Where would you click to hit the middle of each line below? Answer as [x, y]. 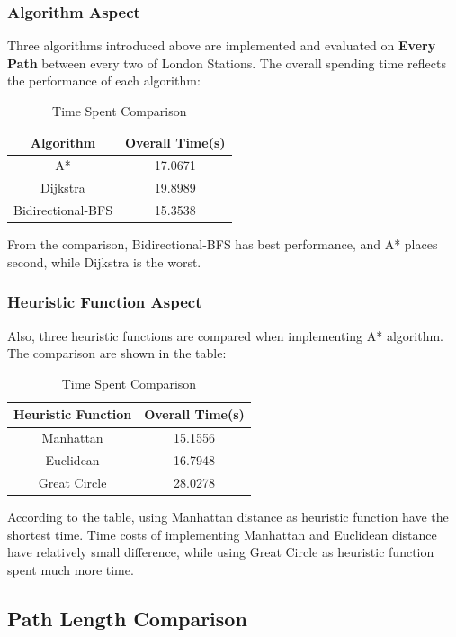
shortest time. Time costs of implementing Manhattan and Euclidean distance [222, 534]
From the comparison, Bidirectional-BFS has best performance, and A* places [223, 244]
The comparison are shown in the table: [117, 353]
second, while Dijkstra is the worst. [104, 261]
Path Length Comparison [127, 618]
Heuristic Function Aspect [105, 302]
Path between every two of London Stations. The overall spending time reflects [227, 63]
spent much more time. [71, 569]
